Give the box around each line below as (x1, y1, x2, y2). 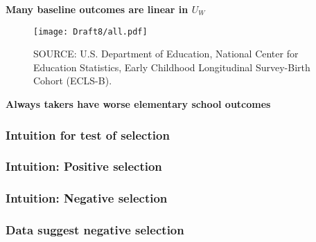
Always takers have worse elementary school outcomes (6, 97, 271, 111)
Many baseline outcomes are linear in (6, 2, 188, 16)
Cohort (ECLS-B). (33, 73, 112, 88)
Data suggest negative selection (6, 221, 184, 239)
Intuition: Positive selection (6, 158, 162, 175)
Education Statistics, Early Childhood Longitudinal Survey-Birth (33, 59, 310, 74)
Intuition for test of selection (6, 126, 170, 143)
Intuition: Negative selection (6, 189, 168, 207)
